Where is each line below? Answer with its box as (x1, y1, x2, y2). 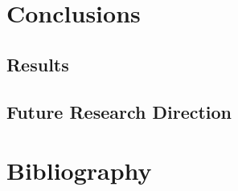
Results (6, 51, 69, 76)
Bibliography (6, 154, 152, 187)
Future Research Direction (6, 99, 232, 124)
